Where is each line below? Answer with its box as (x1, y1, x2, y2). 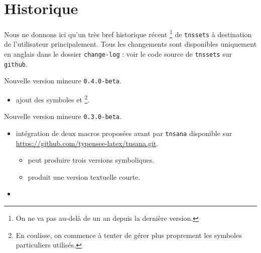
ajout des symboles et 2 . (16, 93, 90, 104)
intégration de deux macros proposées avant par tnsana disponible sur (16, 128, 232, 138)
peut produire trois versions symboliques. (28, 155, 155, 165)
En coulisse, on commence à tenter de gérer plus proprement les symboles (16, 229, 242, 240)
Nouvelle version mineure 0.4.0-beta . (4, 75, 121, 86)
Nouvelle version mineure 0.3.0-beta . (4, 111, 121, 121)
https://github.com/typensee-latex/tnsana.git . (16, 138, 159, 148)
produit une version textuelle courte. (28, 171, 141, 182)
